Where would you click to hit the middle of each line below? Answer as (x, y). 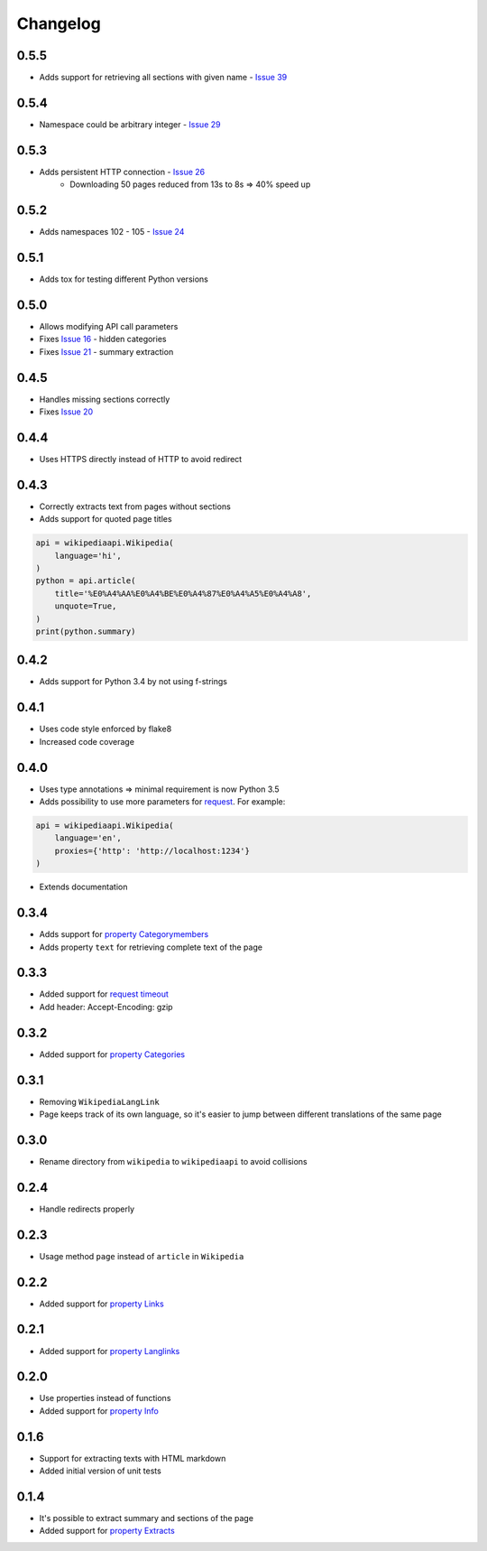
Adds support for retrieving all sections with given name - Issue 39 (163, 78)
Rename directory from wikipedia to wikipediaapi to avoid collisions (173, 1161)
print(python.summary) (86, 631)
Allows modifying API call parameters (109, 326)
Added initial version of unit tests (100, 1471)
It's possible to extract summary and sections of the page (147, 1518)
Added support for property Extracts (107, 1531)
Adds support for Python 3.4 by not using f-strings (133, 682)
